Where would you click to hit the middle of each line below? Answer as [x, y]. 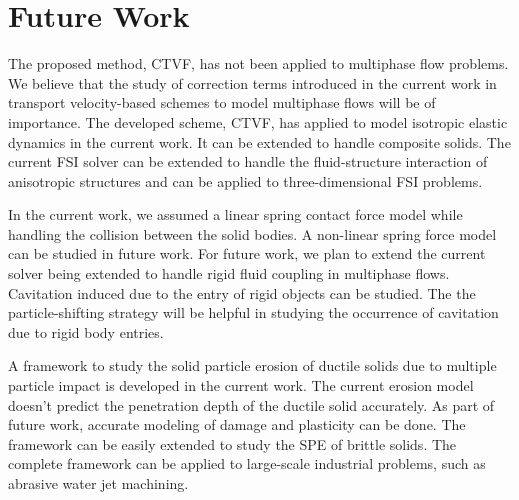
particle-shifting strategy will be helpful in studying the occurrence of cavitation [253, 312]
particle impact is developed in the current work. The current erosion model [241, 385]
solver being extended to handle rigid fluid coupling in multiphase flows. [229, 273]
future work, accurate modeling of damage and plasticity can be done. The [237, 424]
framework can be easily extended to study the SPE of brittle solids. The [232, 443]
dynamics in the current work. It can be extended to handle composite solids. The [259, 141]
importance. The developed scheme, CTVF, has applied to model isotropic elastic [258, 121]
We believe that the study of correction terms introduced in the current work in [252, 82]
